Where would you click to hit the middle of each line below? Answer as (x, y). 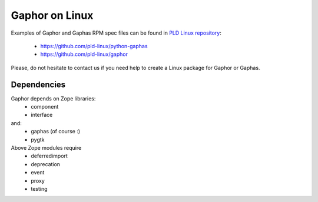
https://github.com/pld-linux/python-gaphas (94, 46)
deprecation (46, 164)
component (45, 107)
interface (42, 115)
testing (39, 188)
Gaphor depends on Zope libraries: (53, 98)
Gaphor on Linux (52, 15)
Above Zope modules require (46, 147)
